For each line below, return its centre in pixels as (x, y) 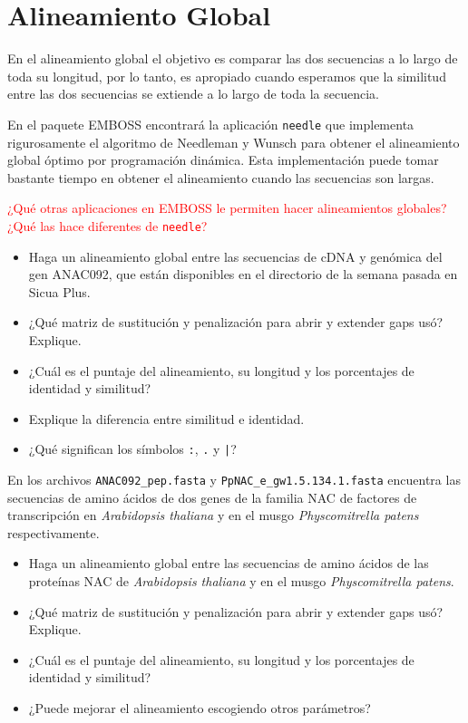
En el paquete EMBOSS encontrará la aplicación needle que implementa (211, 124)
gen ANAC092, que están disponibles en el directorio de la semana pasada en (243, 274)
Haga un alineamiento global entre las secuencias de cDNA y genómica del (235, 256)
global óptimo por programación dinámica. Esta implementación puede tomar (223, 160)
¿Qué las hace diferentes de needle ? (107, 225)
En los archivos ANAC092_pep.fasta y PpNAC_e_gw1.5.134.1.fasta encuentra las (234, 479)
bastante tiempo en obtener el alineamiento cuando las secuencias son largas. (221, 177)
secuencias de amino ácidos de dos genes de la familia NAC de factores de (212, 497)
